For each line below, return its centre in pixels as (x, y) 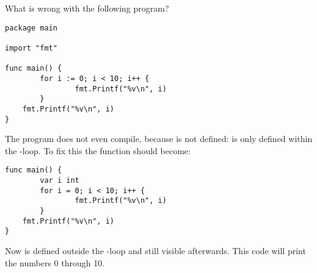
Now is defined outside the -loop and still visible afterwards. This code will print (155, 250)
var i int (60, 180)
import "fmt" (31, 48)
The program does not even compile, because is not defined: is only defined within (159, 139)
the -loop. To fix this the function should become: (98, 150)
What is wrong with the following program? (87, 8)
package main (31, 28)
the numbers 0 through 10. (55, 262)
